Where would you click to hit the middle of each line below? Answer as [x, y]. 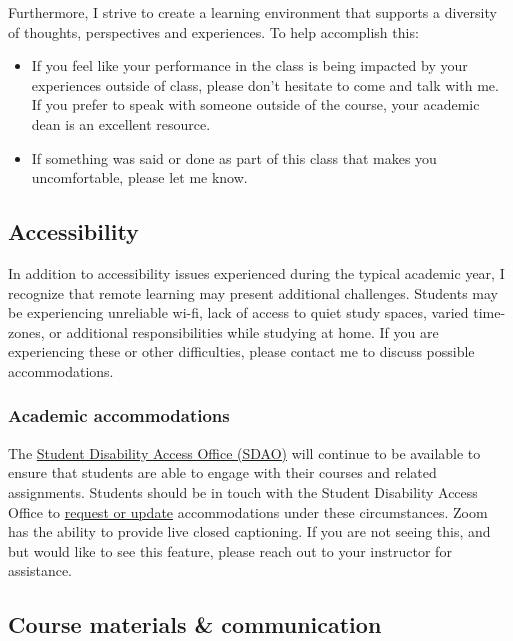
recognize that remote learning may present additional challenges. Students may [253, 292]
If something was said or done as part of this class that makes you [234, 157]
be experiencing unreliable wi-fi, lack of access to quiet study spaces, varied [238, 312]
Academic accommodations [119, 415]
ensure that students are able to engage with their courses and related [222, 472]
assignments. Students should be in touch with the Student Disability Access [243, 491]
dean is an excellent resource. [121, 123]
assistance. [40, 570]
